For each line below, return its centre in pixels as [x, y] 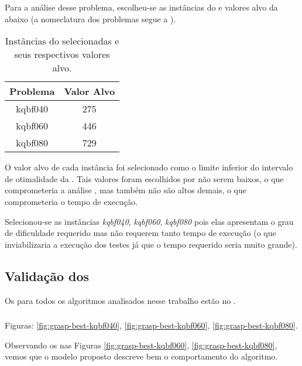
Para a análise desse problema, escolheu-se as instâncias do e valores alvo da [141, 7]
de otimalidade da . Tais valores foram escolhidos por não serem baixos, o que [144, 178]
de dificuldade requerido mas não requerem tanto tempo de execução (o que [140, 233]
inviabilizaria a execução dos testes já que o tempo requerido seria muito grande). [151, 244]
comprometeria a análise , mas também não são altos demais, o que [126, 190]
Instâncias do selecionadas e [62, 41]
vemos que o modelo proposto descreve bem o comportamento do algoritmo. [141, 356]
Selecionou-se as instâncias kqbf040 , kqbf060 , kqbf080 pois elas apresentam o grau [149, 221]
